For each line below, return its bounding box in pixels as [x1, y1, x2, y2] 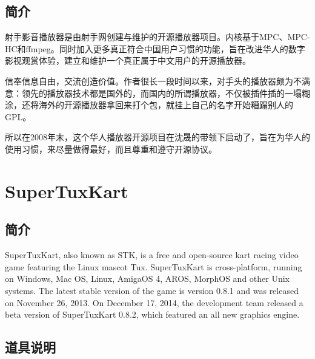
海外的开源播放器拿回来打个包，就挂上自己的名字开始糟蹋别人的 [38, 98, 293, 111]
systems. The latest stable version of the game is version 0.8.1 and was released [5, 284, 299, 296]
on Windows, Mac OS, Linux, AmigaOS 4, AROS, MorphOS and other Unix [5, 272, 290, 285]
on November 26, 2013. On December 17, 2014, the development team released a [5, 296, 303, 309]
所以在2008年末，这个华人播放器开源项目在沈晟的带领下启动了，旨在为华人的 [5, 131, 310, 143]
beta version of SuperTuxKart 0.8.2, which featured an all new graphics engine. [5, 308, 300, 321]
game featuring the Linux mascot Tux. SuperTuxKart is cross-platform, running [5, 260, 302, 273]
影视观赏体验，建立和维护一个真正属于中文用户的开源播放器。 [5, 54, 251, 67]
